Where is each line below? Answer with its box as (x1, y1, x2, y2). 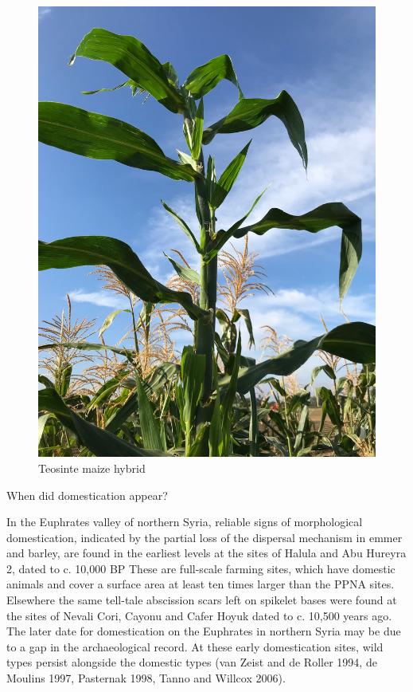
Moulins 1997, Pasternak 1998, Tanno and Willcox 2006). (6, 670, 286, 686)
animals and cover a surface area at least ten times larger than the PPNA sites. (6, 576, 395, 592)
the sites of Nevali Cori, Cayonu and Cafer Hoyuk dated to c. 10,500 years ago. (6, 607, 392, 623)
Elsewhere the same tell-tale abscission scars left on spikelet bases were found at (6, 592, 397, 608)
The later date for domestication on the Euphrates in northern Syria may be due (6, 623, 401, 639)
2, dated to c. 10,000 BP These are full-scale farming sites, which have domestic (6, 560, 395, 576)
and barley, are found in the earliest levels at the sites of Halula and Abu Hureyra (6, 545, 407, 561)
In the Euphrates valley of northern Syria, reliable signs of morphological (6, 513, 363, 530)
